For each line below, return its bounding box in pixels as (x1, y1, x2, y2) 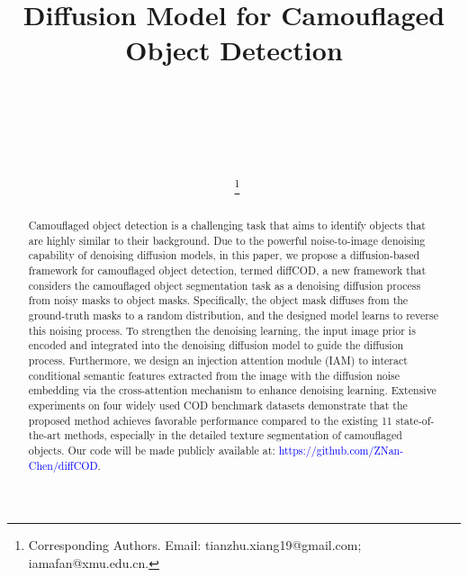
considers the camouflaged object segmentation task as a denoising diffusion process (28, 277, 421, 293)
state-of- (395, 412, 435, 428)
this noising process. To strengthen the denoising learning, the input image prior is (28, 322, 416, 338)
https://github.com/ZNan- (278, 442, 404, 457)
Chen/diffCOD (28, 457, 98, 473)
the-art (28, 428, 61, 443)
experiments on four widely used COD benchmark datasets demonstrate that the (28, 398, 408, 413)
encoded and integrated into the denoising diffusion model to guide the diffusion (28, 338, 404, 353)
